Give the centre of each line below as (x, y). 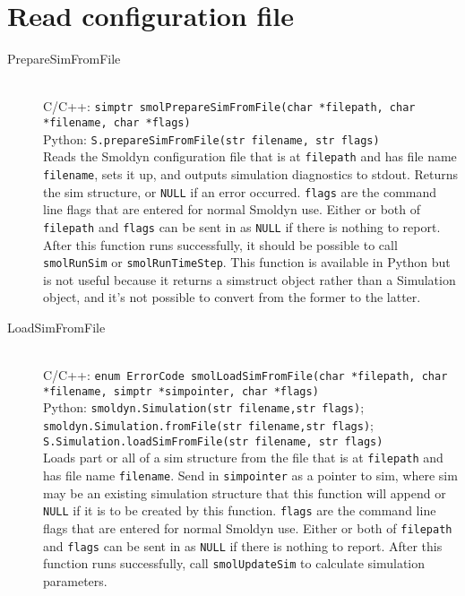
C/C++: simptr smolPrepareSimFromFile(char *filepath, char (229, 106)
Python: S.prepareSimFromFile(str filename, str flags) (211, 138)
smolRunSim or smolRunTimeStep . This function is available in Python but (247, 262)
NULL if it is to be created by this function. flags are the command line (240, 510)
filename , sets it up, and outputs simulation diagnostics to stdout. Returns (250, 173)
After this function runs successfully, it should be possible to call (220, 244)
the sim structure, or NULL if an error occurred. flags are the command (240, 191)
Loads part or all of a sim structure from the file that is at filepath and (243, 458)
